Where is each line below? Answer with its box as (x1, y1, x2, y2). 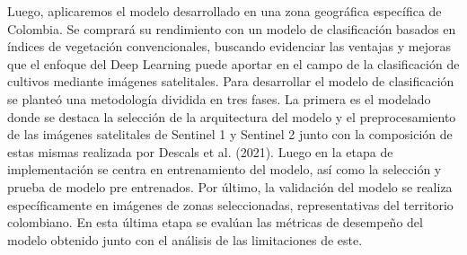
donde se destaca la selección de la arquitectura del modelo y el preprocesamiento (7, 107, 456, 126)
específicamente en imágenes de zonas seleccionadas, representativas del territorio (7, 195, 454, 214)
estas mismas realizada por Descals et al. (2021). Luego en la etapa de (7, 142, 393, 161)
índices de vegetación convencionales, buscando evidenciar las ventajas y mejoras (7, 37, 452, 56)
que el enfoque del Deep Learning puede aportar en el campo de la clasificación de (7, 54, 460, 73)
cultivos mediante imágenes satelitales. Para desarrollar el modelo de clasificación (7, 72, 454, 91)
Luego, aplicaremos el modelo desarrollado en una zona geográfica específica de (7, 2, 442, 20)
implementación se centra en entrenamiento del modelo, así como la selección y (7, 160, 442, 179)
